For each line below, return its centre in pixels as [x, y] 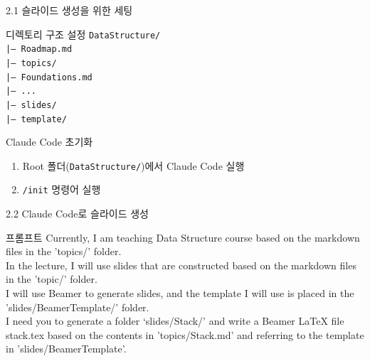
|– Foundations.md [49, 77]
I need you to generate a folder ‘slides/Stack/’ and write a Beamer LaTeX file [175, 321]
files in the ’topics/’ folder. [64, 251]
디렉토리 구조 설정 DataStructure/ [83, 34]
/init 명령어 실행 [62, 189]
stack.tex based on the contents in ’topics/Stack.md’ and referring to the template [185, 334]
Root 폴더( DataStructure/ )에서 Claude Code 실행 [133, 165]
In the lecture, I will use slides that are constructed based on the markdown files [181, 265]
